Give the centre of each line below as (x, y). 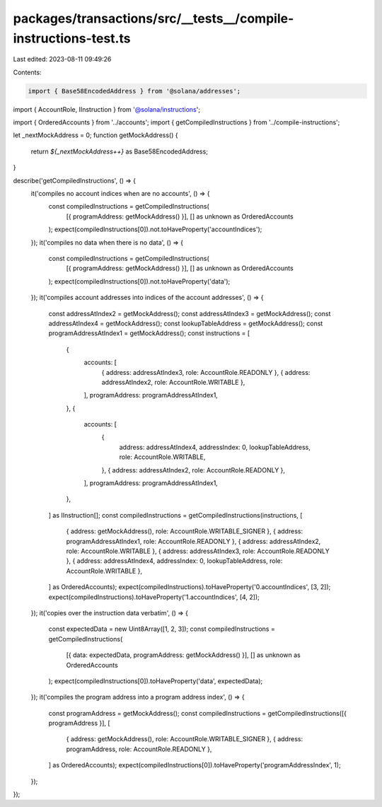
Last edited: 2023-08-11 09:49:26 (62, 59)
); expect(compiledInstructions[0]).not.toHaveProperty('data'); (139, 281)
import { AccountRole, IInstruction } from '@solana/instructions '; (107, 109)
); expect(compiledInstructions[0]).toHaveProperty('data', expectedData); (156, 681)
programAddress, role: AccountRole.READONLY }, (139, 749)
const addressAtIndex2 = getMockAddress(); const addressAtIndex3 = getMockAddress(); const (190, 313)
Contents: (27, 72)
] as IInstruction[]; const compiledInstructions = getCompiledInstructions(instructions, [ (175, 515)
